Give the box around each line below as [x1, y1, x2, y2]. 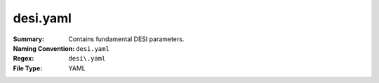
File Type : [13, 63, 43, 73]
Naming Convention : [13, 44, 75, 52]
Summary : [13, 35, 45, 43]
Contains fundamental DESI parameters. [68, 35, 185, 43]
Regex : [13, 54, 34, 63]
